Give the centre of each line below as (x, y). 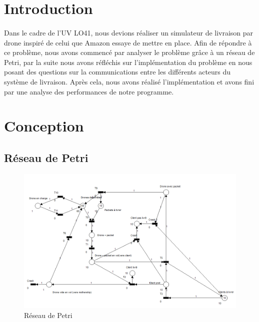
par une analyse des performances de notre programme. (89, 91)
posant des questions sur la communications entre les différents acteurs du (117, 72)
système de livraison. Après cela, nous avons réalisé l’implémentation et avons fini (129, 81)
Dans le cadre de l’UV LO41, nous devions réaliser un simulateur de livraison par (129, 32)
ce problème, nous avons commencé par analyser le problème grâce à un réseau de (129, 52)
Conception (44, 126)
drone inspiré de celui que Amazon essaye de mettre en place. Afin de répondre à (128, 42)
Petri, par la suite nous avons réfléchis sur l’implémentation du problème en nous (128, 62)
